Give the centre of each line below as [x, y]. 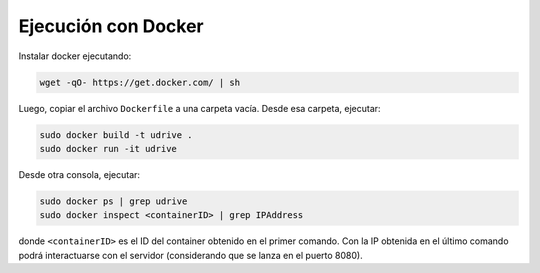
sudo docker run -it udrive [108, 148]
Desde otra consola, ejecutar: [79, 174]
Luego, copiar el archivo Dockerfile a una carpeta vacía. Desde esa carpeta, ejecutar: [199, 108]
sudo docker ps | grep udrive [113, 201]
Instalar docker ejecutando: [75, 56]
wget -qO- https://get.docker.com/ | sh [139, 82]
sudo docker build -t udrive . [116, 134]
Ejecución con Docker [111, 26]
